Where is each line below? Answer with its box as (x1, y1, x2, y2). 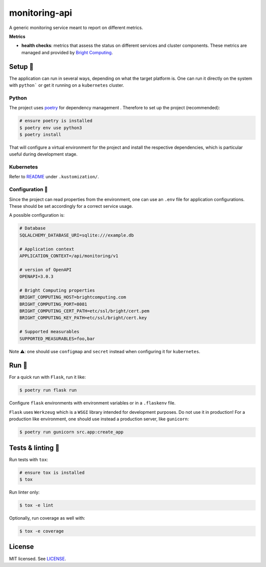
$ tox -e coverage (19, 529, 64, 534)
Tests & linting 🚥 (9, 443, 60, 452)
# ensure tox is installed (19, 469, 85, 475)
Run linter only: (9, 489, 40, 495)
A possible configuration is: (9, 212, 65, 218)
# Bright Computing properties (19, 287, 96, 293)
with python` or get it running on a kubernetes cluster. (9, 82, 124, 88)
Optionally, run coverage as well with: (9, 515, 86, 521)
